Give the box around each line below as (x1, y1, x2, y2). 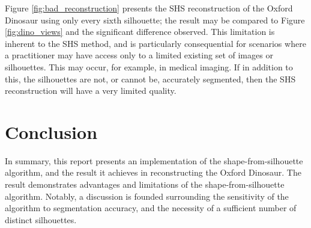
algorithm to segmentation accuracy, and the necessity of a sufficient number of (5, 202, 297, 214)
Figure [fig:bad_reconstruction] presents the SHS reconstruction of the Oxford (5, 2, 293, 14)
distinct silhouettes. (5, 213, 77, 226)
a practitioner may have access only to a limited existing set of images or (5, 49, 273, 61)
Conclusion (5, 119, 98, 144)
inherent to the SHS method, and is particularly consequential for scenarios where (5, 37, 306, 49)
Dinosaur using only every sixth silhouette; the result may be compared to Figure (5, 13, 305, 26)
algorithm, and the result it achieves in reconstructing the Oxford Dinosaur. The (5, 166, 301, 179)
